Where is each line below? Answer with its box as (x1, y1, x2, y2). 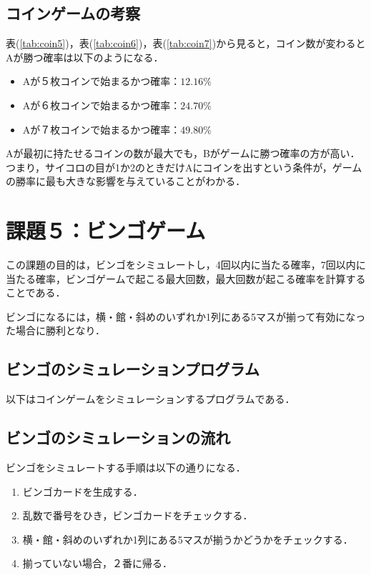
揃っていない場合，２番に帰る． (22, 556, 173, 571)
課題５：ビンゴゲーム (6, 216, 206, 245)
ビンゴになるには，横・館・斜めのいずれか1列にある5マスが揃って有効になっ (6, 309, 366, 324)
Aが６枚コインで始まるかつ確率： (22, 97, 181, 112)
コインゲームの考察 (6, 2, 141, 24)
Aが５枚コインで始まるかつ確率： (22, 74, 181, 89)
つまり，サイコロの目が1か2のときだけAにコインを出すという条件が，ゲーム (6, 159, 362, 174)
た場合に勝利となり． (6, 323, 106, 338)
